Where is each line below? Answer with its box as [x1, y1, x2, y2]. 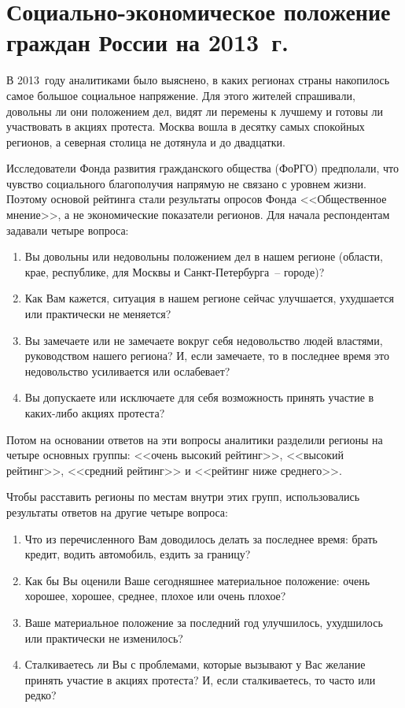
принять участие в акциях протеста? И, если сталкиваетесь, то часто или [24, 671, 376, 688]
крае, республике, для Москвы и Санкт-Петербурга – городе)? [24, 263, 325, 280]
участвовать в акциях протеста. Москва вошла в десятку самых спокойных [6, 118, 365, 135]
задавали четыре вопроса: [6, 221, 129, 238]
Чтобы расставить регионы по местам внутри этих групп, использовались [6, 488, 360, 505]
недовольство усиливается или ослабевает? [24, 362, 230, 379]
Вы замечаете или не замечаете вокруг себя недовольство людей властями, [24, 332, 383, 348]
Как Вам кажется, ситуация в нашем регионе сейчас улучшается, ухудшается [24, 290, 394, 306]
